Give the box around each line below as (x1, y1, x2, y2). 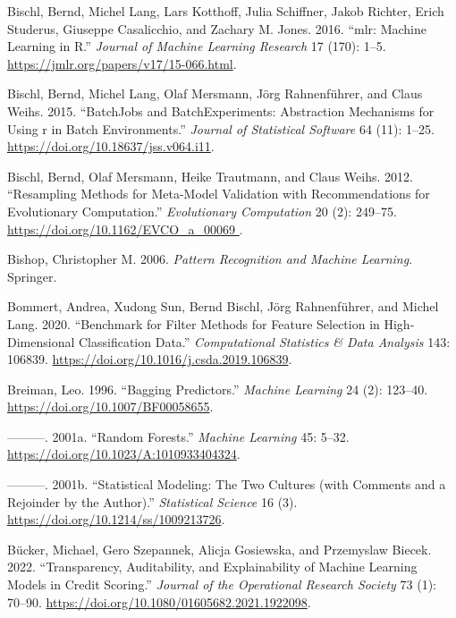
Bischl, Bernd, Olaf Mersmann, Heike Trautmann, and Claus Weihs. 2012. (7, 166, 413, 185)
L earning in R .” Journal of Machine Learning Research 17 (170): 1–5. (7, 37, 386, 55)
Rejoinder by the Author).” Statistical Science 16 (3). (7, 492, 298, 511)
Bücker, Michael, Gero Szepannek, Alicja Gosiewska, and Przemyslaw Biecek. (7, 539, 432, 558)
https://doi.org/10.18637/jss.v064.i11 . (7, 137, 215, 156)
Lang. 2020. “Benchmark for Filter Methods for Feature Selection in (7, 314, 380, 333)
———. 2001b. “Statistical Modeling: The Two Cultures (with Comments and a (7, 475, 446, 494)
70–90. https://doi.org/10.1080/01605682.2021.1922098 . (7, 592, 311, 611)
